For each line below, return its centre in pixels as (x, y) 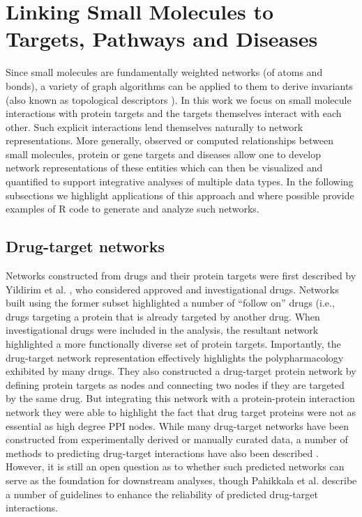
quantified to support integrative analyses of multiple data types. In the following (180, 182)
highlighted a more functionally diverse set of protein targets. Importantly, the (173, 344)
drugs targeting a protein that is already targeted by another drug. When (163, 316)
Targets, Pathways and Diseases (162, 39)
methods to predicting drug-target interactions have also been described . (162, 453)
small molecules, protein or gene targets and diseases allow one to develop (164, 154)
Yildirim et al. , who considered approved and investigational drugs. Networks (172, 289)
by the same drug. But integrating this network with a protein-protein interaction (180, 398)
